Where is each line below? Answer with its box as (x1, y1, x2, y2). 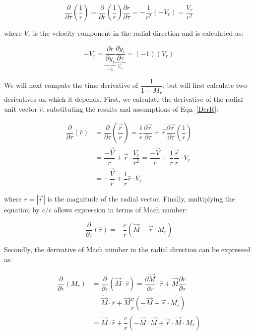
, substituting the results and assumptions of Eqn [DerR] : (42, 103, 218, 114)
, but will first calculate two (162, 80, 247, 90)
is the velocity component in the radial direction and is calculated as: (33, 28, 244, 38)
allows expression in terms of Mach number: (54, 204, 188, 215)
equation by (4, 204, 40, 215)
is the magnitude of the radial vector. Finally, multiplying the (47, 194, 235, 204)
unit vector (4, 103, 37, 114)
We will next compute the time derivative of (4, 80, 138, 90)
